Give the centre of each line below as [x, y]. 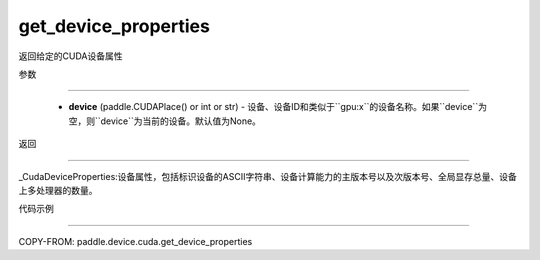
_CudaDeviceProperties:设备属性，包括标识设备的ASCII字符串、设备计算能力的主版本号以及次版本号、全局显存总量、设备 [267, 176]
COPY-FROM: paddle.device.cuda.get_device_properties [135, 241]
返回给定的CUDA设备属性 [70, 56]
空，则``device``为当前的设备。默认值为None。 [165, 121]
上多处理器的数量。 [58, 190]
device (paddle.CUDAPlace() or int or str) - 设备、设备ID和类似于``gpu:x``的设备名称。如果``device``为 [277, 107]
